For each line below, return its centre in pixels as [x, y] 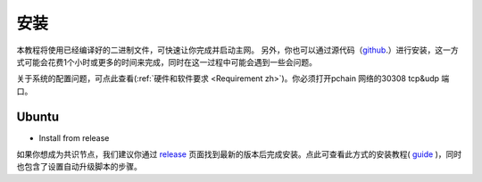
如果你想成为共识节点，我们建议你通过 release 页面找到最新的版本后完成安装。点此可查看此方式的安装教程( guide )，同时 [239, 154]
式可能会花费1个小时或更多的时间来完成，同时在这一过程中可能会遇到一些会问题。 [166, 62]
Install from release [74, 137]
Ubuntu [38, 116]
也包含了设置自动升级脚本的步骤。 [79, 167]
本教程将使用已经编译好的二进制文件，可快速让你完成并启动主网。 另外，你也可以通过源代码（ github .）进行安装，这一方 [237, 50]
